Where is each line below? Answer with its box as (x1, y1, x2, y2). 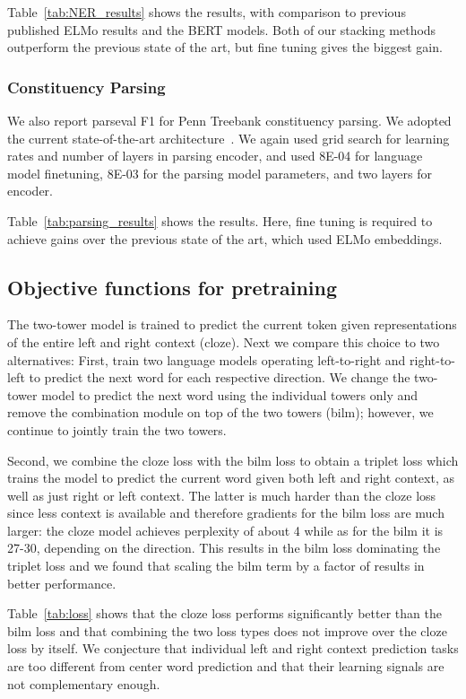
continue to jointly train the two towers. (7, 420, 227, 439)
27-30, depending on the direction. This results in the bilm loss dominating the (7, 538, 441, 557)
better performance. (7, 573, 116, 592)
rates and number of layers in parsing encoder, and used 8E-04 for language (7, 146, 423, 165)
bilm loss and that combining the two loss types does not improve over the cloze (7, 621, 447, 640)
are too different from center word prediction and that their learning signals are (7, 657, 444, 676)
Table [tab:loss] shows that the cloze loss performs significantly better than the (7, 604, 442, 623)
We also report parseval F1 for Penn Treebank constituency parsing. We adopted (7, 111, 452, 129)
